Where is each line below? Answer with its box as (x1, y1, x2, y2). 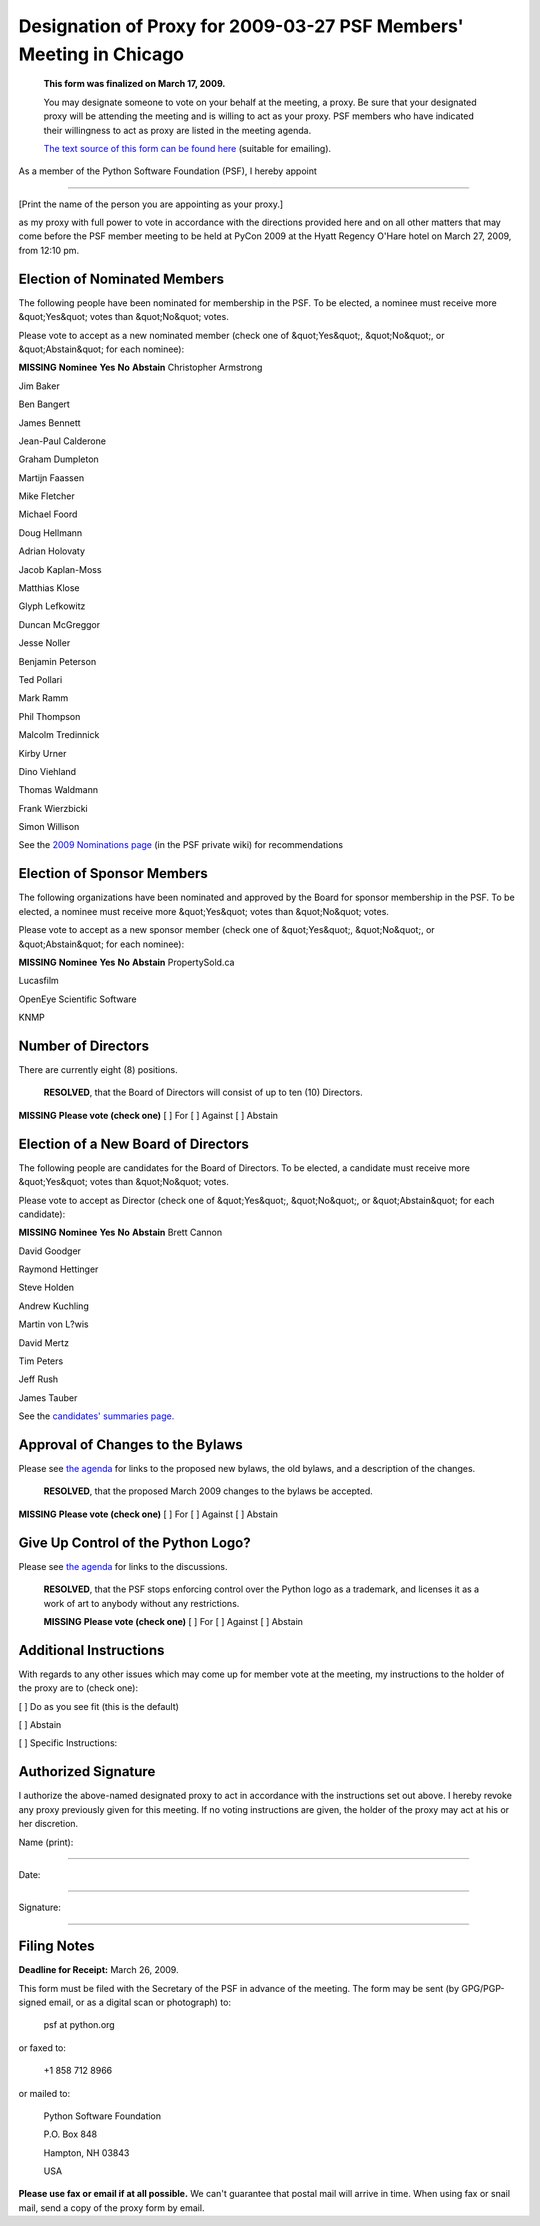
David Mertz (18, 1336, 70, 1349)
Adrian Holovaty (18, 545, 85, 557)
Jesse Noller (18, 637, 71, 649)
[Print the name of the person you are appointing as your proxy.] (18, 198, 284, 210)
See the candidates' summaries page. (18, 1410, 175, 1422)
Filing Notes (18, 1938, 95, 1955)
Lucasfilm (18, 975, 59, 987)
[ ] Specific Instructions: (18, 1737, 118, 1749)
